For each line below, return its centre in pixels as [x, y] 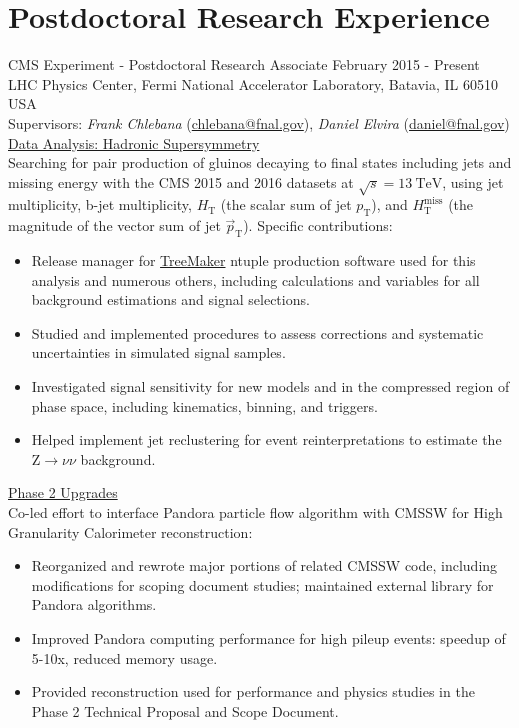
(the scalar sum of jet [286, 204]
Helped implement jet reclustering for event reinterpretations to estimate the [266, 439]
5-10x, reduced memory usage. [124, 657]
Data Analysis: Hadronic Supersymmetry [134, 142]
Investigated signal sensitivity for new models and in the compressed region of [270, 386]
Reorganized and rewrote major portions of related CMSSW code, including [264, 565]
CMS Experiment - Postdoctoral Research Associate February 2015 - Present [244, 64]
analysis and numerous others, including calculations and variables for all [255, 279]
